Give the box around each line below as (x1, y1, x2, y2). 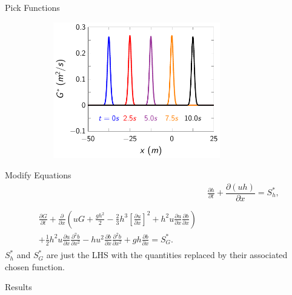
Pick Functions (5, 1, 60, 13)
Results (5, 280, 32, 293)
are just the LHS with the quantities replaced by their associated (46, 248, 288, 261)
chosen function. (5, 260, 65, 273)
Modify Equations (5, 168, 71, 181)
